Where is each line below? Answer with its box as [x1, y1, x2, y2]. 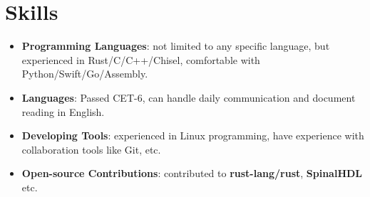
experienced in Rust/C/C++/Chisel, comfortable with [21, 52, 260, 67]
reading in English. [21, 104, 105, 119]
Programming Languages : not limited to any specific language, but [21, 38, 330, 53]
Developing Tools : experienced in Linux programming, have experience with [21, 128, 364, 143]
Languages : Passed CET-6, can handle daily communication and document [21, 90, 356, 105]
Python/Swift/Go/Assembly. [21, 66, 148, 81]
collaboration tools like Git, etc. [21, 142, 161, 156]
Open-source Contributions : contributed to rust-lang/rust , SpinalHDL [21, 166, 363, 181]
